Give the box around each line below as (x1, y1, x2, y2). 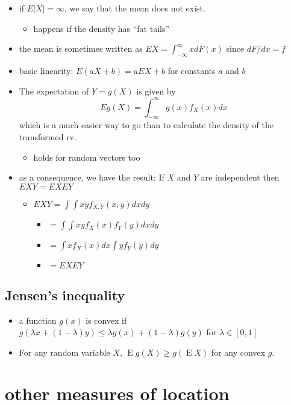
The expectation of (19, 84, 89, 97)
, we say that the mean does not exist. (64, 2, 205, 14)
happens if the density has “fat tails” (33, 22, 170, 34)
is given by (136, 84, 176, 97)
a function (19, 314, 57, 326)
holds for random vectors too (33, 150, 140, 163)
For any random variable (19, 345, 110, 358)
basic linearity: (19, 64, 74, 76)
